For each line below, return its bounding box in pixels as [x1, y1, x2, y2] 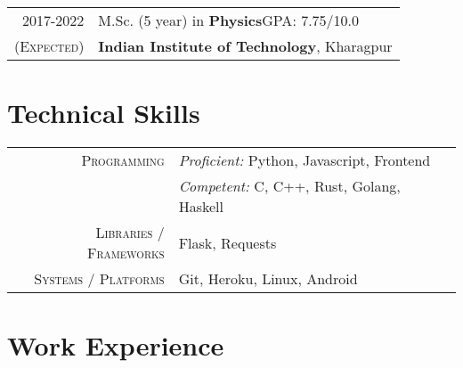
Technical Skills [7, 94, 200, 131]
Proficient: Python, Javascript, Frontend [178, 150, 431, 171]
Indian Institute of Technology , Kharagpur [98, 36, 393, 56]
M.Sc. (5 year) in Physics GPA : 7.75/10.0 [98, 10, 360, 30]
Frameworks [86, 242, 165, 264]
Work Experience [7, 327, 224, 364]
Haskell [178, 196, 223, 217]
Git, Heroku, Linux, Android [178, 268, 358, 290]
